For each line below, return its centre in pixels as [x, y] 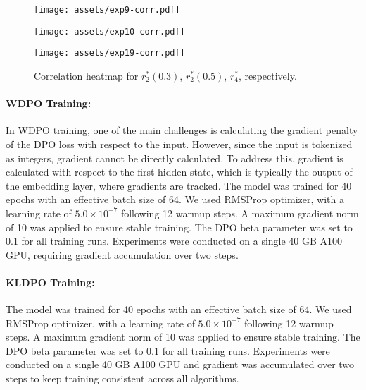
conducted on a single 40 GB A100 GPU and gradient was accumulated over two [180, 364]
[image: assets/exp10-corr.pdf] [109, 31]
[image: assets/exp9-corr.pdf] [107, 10]
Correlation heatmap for [86, 75]
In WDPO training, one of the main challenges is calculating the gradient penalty [182, 130]
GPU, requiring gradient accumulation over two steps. [122, 254]
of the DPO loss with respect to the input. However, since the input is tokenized [179, 144]
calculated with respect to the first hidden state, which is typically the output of [179, 172]
